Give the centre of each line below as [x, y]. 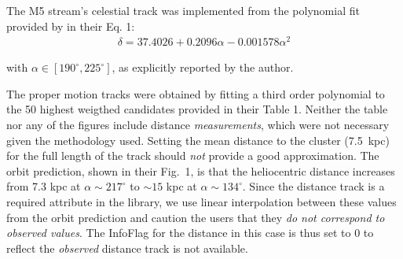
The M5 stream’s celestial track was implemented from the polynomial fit [183, 10]
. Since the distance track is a [313, 186]
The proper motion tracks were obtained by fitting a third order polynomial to [196, 93]
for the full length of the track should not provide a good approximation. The [193, 155]
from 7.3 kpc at [44, 186]
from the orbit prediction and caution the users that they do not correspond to [196, 217]
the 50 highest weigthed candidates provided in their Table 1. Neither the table [197, 109]
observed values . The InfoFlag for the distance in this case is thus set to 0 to [190, 233]
